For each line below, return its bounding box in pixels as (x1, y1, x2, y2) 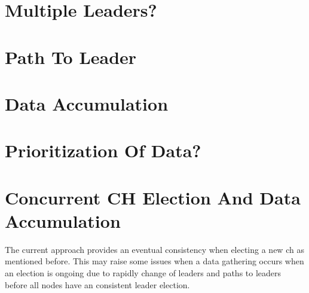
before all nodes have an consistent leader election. (5, 278, 190, 291)
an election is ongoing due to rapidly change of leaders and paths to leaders (5, 267, 282, 279)
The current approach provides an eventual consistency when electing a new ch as (5, 243, 304, 255)
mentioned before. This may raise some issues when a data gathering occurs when (5, 255, 304, 267)
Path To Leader (5, 44, 137, 69)
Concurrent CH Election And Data (5, 185, 301, 209)
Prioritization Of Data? (5, 138, 201, 163)
